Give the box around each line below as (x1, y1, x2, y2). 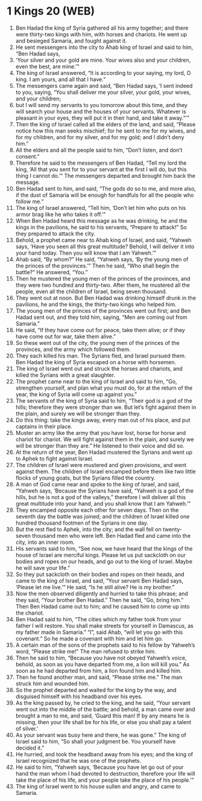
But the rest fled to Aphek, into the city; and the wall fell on (15, 525, 162, 533)
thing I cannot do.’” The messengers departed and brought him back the (15, 172, 195, 179)
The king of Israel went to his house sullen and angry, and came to (15, 782, 181, 790)
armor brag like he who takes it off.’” (15, 211, 106, 218)
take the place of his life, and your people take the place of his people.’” (15, 776, 194, 783)
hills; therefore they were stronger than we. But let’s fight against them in (15, 404, 197, 411)
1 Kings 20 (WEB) (7, 4, 95, 18)
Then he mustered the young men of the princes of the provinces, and (15, 275, 191, 282)
